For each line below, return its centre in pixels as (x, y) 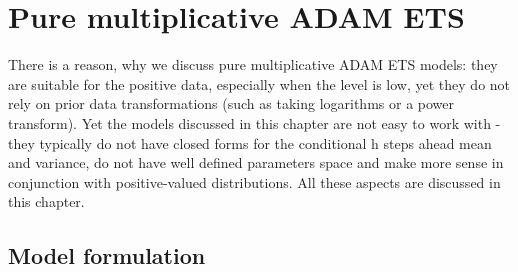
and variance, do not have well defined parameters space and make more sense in (256, 162)
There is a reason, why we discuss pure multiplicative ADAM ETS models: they (253, 64)
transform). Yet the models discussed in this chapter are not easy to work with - (254, 122)
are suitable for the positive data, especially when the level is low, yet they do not (259, 83)
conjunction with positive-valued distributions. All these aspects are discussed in (254, 181)
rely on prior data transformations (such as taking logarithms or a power (231, 103)
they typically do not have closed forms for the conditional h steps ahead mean (250, 142)
